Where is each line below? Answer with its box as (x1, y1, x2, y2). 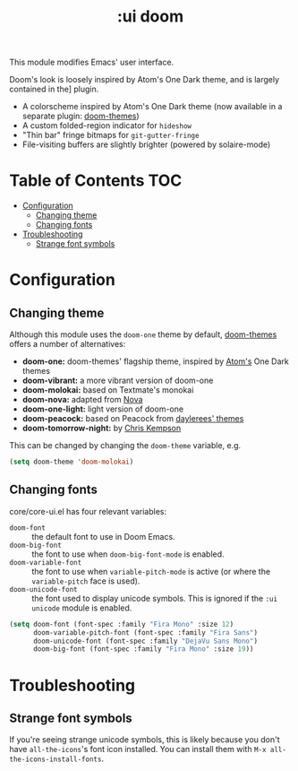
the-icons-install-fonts (9, 755, 102, 764)
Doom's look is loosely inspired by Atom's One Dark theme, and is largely (9, 74, 280, 85)
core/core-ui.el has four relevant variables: (9, 506, 167, 516)
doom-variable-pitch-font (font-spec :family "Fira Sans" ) (32, 628, 258, 637)
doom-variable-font (9, 558, 82, 567)
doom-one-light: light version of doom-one (21, 403, 184, 414)
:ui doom (116, 6, 184, 27)
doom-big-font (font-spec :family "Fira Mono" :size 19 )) (32, 645, 254, 654)
